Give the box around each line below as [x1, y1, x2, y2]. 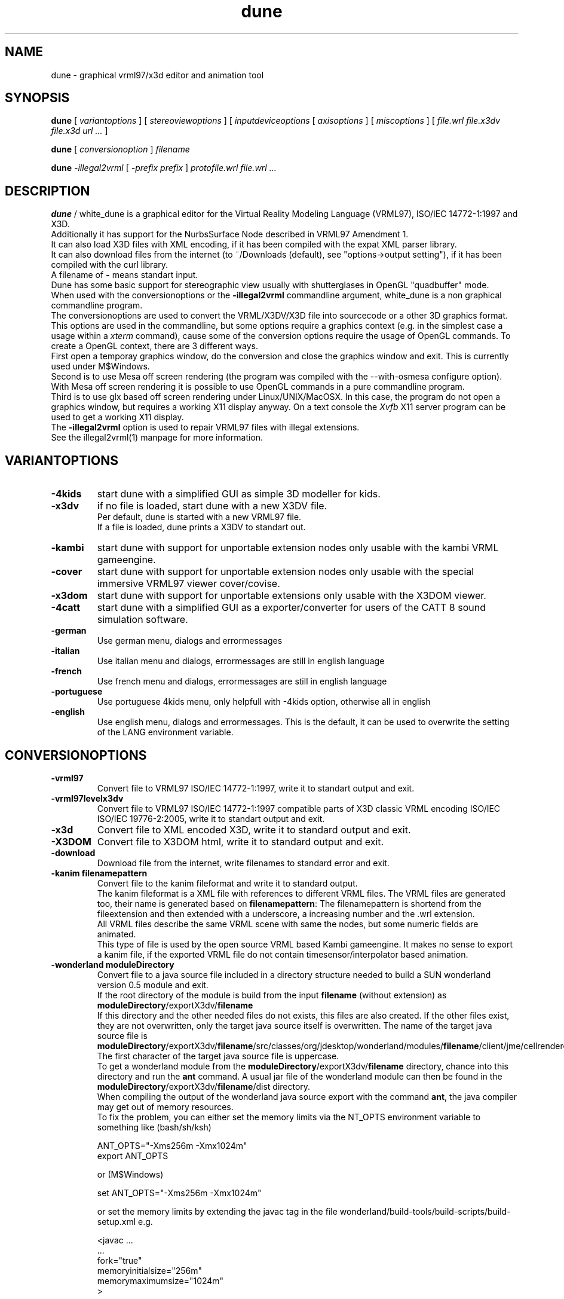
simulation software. [97, 613, 188, 626]
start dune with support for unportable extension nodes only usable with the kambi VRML [97, 542, 499, 554]
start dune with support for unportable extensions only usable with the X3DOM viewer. [97, 589, 486, 602]
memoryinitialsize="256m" [97, 1265, 203, 1276]
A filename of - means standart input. [51, 270, 198, 280]
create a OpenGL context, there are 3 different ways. [51, 341, 259, 352]
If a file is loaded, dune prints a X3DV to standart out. [97, 522, 306, 533]
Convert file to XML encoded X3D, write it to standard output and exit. [97, 823, 411, 836]
